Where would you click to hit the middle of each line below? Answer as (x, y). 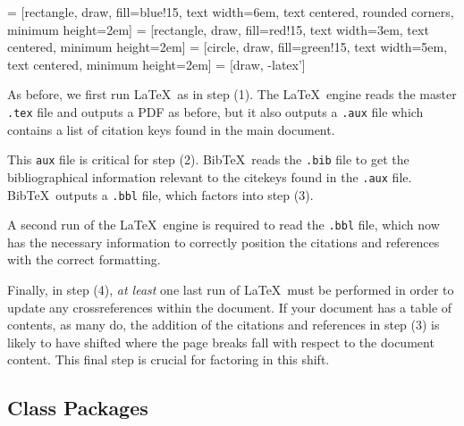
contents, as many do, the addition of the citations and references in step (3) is (224, 325)
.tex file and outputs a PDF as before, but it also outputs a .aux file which (215, 111)
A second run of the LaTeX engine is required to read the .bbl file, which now (224, 225)
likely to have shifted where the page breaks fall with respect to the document (221, 342)
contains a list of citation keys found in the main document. (171, 129)
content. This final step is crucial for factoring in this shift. (169, 359)
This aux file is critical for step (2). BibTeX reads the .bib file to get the (208, 159)
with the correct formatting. (84, 259)
